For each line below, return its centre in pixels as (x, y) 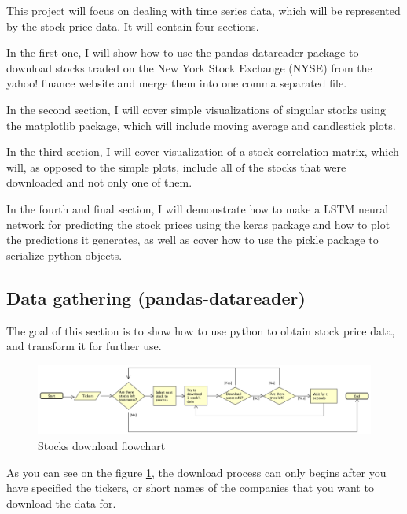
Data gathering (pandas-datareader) (156, 297)
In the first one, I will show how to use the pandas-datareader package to (183, 52)
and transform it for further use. (84, 346)
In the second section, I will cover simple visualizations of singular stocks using (196, 109)
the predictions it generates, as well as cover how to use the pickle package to (192, 240)
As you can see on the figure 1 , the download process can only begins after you (196, 472)
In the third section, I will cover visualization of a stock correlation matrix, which (203, 152)
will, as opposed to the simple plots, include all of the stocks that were (176, 166)
